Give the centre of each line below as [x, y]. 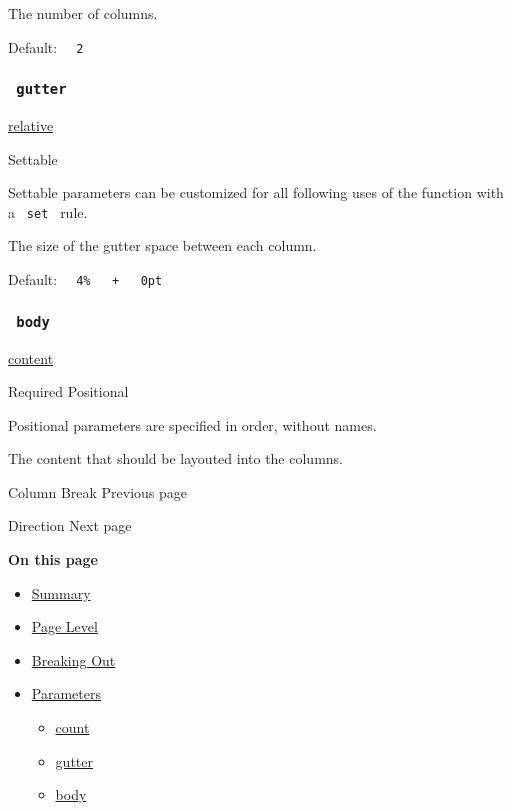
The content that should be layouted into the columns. [175, 458]
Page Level [64, 626]
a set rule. [48, 211]
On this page [53, 559]
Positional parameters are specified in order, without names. [192, 424]
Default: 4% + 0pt [85, 279]
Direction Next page [70, 525]
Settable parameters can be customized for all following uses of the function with [256, 192]
